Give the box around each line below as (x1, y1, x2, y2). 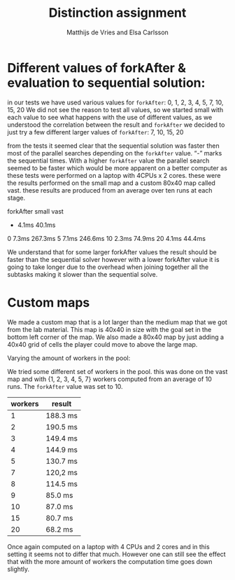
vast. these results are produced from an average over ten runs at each (7, 186, 213, 194)
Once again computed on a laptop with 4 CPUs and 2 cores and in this (7, 542, 210, 551)
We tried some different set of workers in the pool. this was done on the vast (7, 367, 228, 375)
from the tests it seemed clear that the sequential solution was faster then (7, 141, 220, 150)
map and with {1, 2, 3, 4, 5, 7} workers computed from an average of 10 (7, 375, 212, 383)
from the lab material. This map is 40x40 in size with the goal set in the (7, 325, 212, 333)
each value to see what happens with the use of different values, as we (7, 113, 213, 121)
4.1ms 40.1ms (17, 221, 56, 229)
